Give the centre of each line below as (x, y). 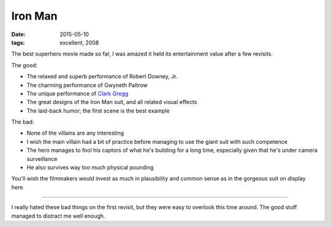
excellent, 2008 (79, 42)
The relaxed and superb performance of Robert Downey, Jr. (102, 76)
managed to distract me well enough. (58, 216)
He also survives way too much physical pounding (90, 168)
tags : (18, 42)
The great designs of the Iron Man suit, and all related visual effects (112, 102)
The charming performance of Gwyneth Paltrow (87, 85)
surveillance (42, 158)
